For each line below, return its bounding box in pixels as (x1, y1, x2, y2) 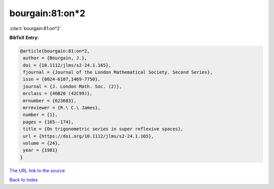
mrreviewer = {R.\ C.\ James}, (23, 105, 101, 111)
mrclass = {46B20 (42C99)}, (23, 91, 93, 96)
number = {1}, (23, 112, 58, 118)
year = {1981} (23, 147, 58, 153)
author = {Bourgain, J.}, (23, 55, 87, 61)
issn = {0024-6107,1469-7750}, (23, 77, 101, 82)
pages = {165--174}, (23, 119, 74, 125)
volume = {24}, (23, 140, 61, 146)
